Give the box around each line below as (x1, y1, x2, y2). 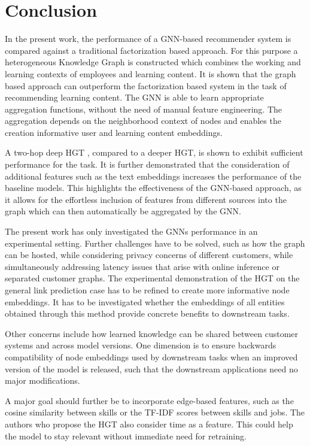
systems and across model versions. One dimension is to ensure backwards (5, 339, 276, 351)
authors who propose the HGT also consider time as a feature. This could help (5, 417, 293, 430)
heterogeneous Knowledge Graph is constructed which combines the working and (5, 56, 301, 68)
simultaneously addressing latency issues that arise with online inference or (5, 260, 279, 272)
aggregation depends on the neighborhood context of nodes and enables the (5, 114, 281, 127)
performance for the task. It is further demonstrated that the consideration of (5, 158, 290, 171)
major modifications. (5, 374, 80, 387)
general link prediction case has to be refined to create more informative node (5, 284, 290, 296)
